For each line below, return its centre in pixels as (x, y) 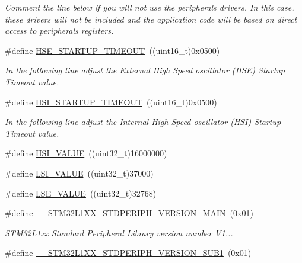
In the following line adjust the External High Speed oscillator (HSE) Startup (145, 70)
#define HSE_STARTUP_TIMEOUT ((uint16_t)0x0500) (112, 50)
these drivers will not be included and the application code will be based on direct (151, 19)
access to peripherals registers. (59, 31)
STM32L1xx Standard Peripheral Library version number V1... (119, 232)
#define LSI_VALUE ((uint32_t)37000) (79, 173)
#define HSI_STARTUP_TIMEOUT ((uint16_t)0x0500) (111, 102)
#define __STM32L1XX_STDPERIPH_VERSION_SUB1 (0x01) (128, 253)
